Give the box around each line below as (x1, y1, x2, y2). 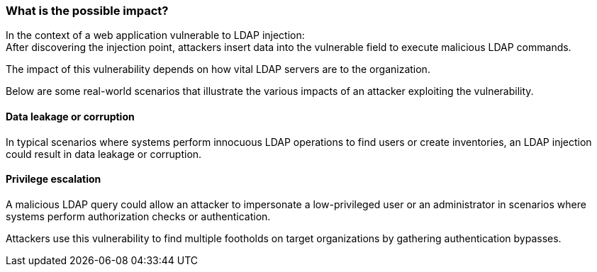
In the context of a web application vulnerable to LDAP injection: (6, 29, 305, 42)
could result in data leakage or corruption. (6, 147, 202, 160)
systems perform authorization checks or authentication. (6, 210, 271, 222)
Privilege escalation (6, 173, 101, 186)
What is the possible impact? (6, 4, 169, 18)
